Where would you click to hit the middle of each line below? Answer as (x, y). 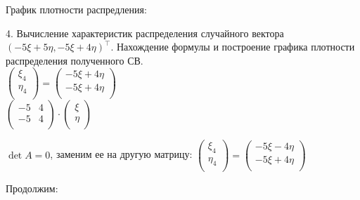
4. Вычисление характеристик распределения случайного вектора (145, 33)
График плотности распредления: (76, 9)
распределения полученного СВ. (75, 60)
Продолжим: (32, 188)
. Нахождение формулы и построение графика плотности (233, 47)
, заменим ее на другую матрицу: (121, 154)
